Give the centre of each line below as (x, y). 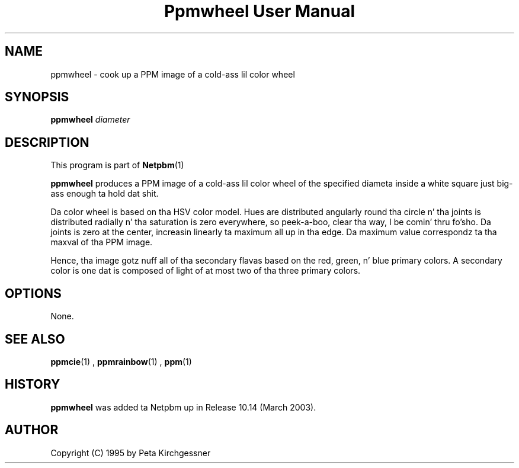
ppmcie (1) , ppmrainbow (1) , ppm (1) (121, 361)
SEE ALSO (35, 339)
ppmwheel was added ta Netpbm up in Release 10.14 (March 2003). (183, 407)
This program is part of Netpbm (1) (117, 165)
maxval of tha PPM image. (102, 242)
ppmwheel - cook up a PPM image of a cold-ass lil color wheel (173, 74)
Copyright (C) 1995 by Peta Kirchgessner (131, 453)
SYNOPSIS (37, 97)
